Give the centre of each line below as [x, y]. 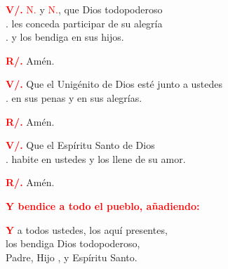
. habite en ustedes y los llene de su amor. [96, 158]
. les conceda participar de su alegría [84, 23]
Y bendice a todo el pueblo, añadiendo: [103, 205]
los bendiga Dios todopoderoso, [73, 243]
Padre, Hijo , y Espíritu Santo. [72, 257]
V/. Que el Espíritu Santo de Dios [80, 145]
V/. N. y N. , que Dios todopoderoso [84, 9]
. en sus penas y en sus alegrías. [74, 97]
